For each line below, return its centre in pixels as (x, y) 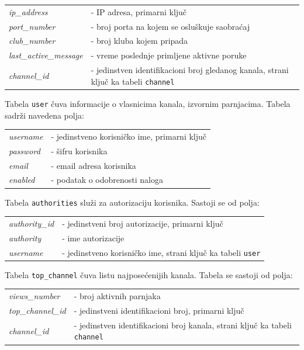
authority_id (32, 223)
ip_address (28, 11)
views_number (34, 296)
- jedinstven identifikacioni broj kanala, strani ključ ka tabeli (183, 325)
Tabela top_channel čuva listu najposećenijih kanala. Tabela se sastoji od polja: (149, 274)
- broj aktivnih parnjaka (117, 296)
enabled (22, 180)
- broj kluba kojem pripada (139, 41)
